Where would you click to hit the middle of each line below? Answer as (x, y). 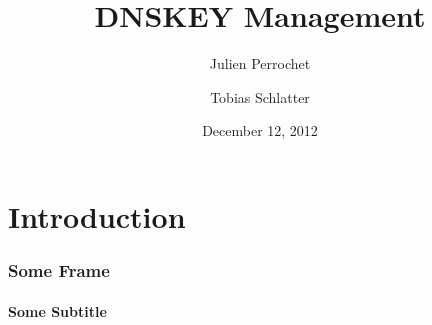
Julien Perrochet (260, 63)
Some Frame (59, 270)
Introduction (97, 215)
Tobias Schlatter (260, 96)
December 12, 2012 (260, 130)
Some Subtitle (57, 310)
